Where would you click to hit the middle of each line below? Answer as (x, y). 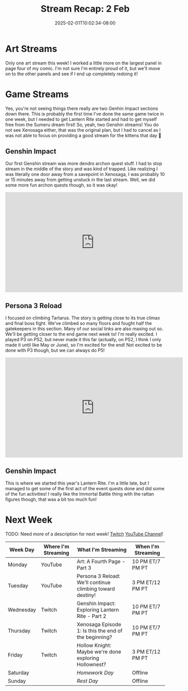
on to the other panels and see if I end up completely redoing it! (71, 74)
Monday (18, 565)
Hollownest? (91, 664)
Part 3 (84, 568)
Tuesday (18, 585)
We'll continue (94, 582)
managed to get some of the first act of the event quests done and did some (85, 489)
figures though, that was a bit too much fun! (51, 499)
